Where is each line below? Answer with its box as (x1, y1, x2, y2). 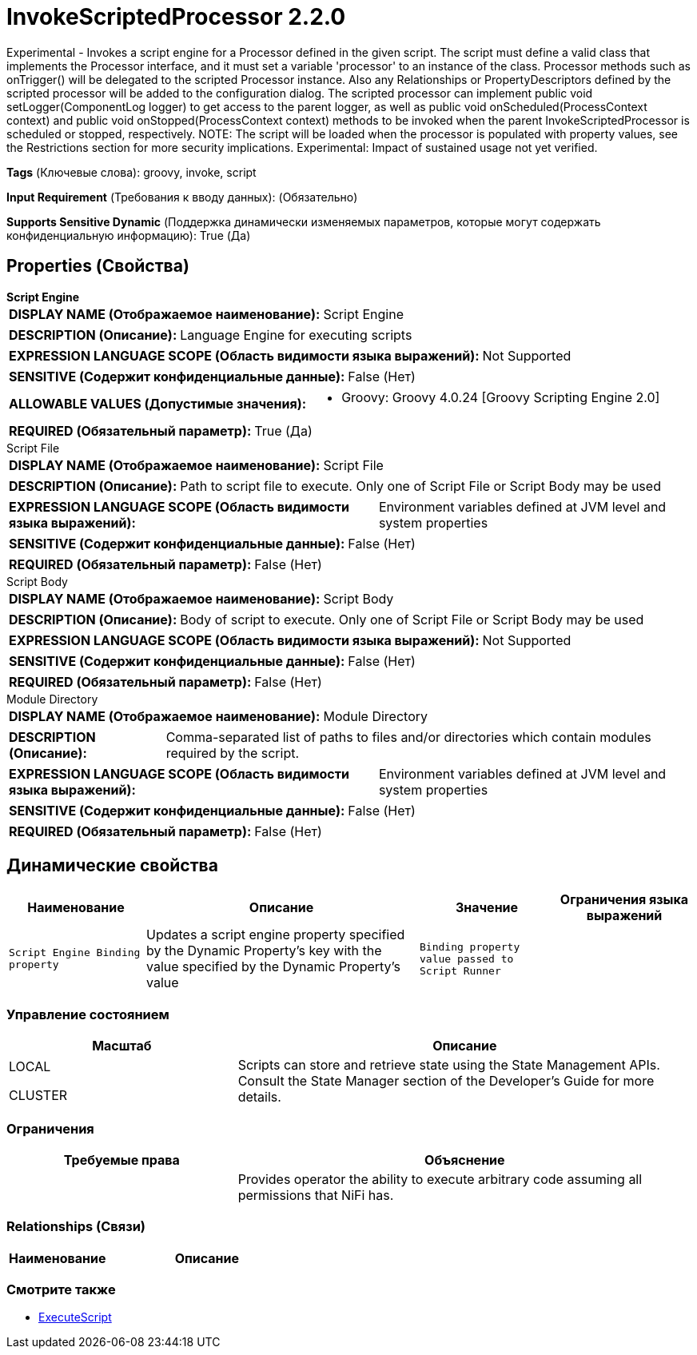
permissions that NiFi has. (237, 1186, 394, 1203)
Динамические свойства (6, 855, 218, 876)
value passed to (420, 952, 514, 965)
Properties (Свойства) (6, 256, 189, 277)
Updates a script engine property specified (146, 927, 405, 943)
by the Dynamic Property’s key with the (146, 943, 382, 959)
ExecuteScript (38, 1310, 112, 1325)
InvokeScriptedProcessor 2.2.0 (6, 3, 346, 30)
